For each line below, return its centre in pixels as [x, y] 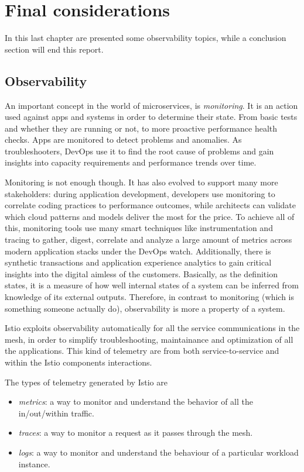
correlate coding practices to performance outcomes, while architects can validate [151, 205]
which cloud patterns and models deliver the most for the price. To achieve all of [150, 216]
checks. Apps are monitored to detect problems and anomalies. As [123, 139]
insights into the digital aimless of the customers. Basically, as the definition [141, 273]
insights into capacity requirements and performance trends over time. [131, 162]
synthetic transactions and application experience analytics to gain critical [138, 262]
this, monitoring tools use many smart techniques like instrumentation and [139, 228]
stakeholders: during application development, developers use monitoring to [140, 193]
